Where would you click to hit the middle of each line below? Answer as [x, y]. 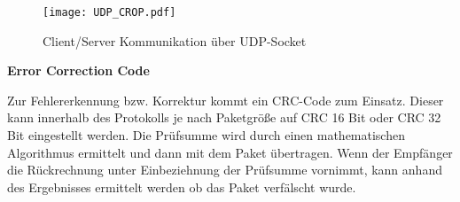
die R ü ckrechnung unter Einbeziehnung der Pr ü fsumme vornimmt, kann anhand [225, 170]
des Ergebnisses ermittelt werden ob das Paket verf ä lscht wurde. [182, 186]
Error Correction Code [78, 70]
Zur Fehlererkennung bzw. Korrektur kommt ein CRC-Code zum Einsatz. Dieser [226, 100]
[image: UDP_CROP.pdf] [109, 12]
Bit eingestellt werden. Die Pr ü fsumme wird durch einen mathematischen [206, 135]
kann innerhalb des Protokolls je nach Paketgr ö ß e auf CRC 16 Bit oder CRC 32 [224, 117]
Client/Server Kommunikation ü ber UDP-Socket [175, 40]
